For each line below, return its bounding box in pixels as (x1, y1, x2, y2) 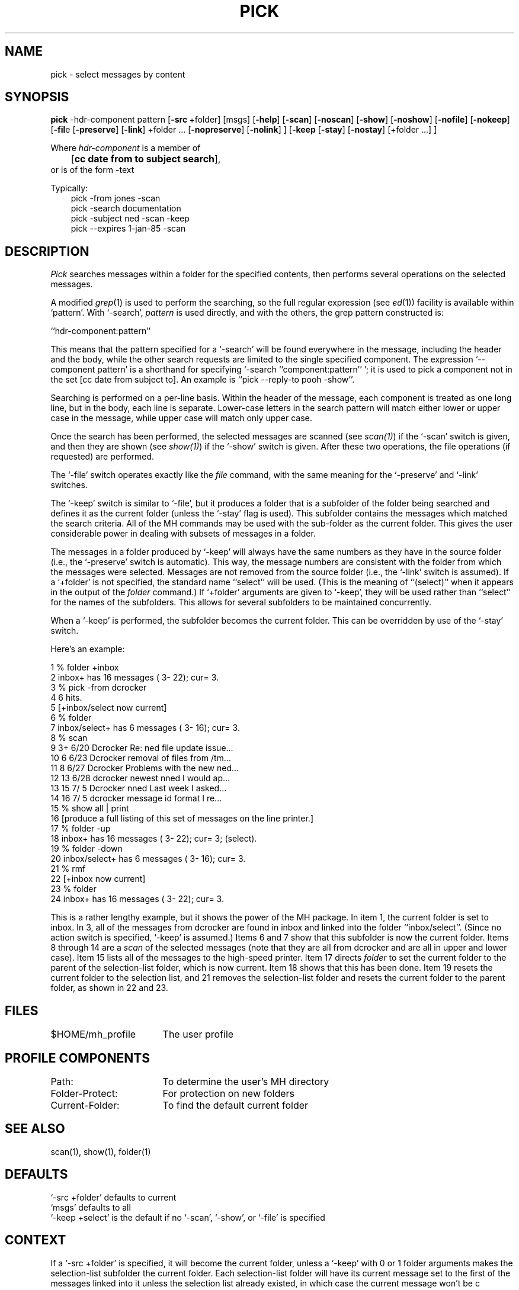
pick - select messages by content (50, 69, 185, 79)
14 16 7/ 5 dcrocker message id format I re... (50, 793, 222, 804)
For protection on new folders (162, 1087, 295, 1099)
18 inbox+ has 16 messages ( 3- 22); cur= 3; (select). (50, 833, 257, 844)
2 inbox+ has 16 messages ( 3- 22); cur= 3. (50, 672, 219, 683)
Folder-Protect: (50, 1087, 118, 1099)
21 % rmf (50, 864, 86, 874)
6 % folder (50, 713, 92, 723)
